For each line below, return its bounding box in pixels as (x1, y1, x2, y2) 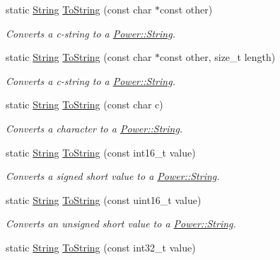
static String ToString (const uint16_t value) (6, 192, 202, 207)
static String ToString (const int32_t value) (6, 239, 196, 254)
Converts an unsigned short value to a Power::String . (6, 216, 236, 231)
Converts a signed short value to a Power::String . (6, 169, 220, 183)
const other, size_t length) (160, 50, 276, 64)
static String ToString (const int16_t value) (6, 145, 196, 159)
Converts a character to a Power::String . (6, 120, 183, 135)
